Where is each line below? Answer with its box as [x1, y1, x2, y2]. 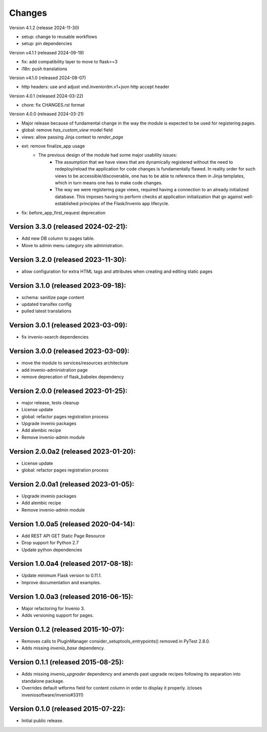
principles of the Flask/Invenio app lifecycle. [79, 201, 170, 207]
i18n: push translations [21, 66, 68, 72]
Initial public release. [21, 718, 64, 724]
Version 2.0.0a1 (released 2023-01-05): [9, 480, 134, 488]
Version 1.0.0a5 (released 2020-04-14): [9, 519, 135, 528]
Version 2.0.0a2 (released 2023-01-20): [9, 447, 136, 456]
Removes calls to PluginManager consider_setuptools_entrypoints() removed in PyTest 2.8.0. [21, 638, 210, 645]
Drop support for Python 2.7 [21, 540, 79, 546]
